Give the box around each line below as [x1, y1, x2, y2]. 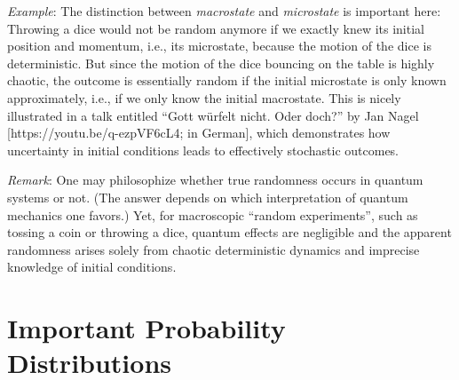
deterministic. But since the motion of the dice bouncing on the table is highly [7, 53, 435, 72]
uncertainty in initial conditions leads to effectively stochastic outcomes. [7, 140, 400, 159]
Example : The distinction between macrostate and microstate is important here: [7, 2, 441, 20]
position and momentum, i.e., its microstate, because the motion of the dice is [7, 36, 431, 55]
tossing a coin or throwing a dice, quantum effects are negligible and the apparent [7, 223, 452, 241]
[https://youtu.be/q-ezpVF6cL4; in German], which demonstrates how [7, 123, 391, 142]
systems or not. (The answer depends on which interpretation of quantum [7, 187, 408, 206]
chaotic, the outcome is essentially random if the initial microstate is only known [7, 71, 447, 90]
